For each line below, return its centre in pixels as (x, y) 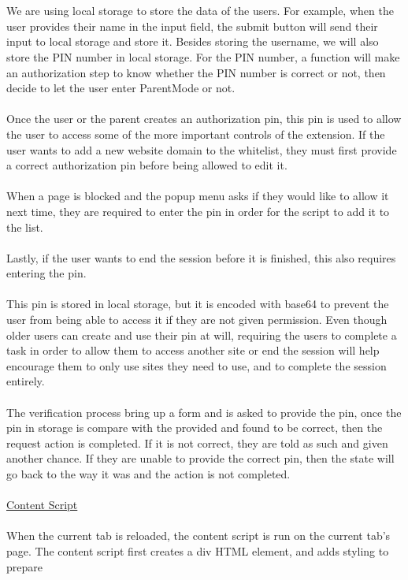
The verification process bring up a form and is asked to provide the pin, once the (204, 412)
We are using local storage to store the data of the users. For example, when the (200, 11)
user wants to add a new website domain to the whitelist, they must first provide (202, 149)
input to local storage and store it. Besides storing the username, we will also (193, 41)
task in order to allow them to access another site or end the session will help (193, 350)
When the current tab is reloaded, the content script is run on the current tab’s (198, 535)
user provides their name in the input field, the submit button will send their (192, 26)
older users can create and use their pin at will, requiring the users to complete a (202, 335)
